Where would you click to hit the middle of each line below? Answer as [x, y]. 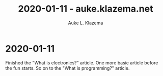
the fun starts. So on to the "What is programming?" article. [67, 68]
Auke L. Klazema [86, 23]
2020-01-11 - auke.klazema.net [86, 9]
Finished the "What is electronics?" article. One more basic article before [82, 63]
